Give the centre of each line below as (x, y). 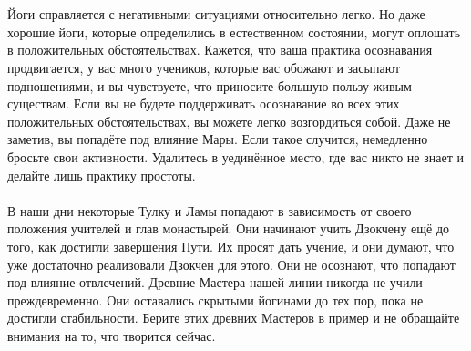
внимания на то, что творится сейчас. (112, 335)
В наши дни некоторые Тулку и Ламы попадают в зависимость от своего (210, 210)
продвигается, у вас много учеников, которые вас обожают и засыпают (204, 67)
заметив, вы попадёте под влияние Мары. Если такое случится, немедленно (218, 139)
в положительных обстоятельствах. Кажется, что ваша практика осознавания (220, 50)
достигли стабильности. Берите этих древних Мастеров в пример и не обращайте (234, 318)
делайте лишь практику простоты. (102, 175)
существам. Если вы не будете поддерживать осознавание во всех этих (204, 103)
